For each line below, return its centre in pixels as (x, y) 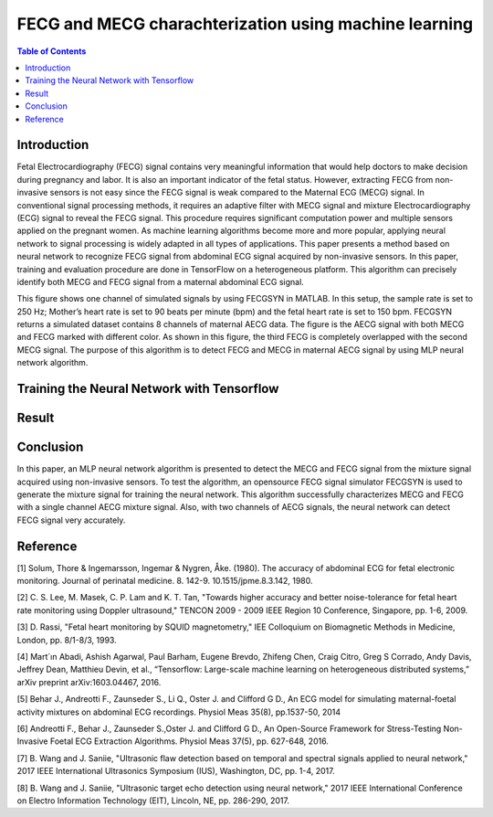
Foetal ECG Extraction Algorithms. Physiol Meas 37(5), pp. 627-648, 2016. (189, 741)
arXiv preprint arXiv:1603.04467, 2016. (89, 682)
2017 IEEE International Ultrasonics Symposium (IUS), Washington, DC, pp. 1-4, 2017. (176, 771)
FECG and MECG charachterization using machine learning (245, 24)
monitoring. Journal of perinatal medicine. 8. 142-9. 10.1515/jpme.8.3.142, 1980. (165, 581)
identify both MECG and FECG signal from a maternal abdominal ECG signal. (161, 281)
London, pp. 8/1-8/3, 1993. (67, 640)
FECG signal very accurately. (71, 520)
